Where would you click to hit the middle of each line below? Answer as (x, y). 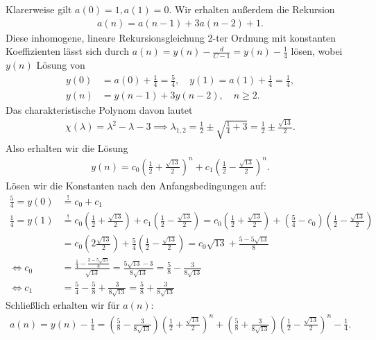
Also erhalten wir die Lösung (67, 147)
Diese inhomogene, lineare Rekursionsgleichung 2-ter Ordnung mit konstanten (171, 37)
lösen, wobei (317, 51)
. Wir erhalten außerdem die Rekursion (252, 9)
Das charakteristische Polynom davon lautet (99, 110)
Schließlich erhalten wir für (63, 305)
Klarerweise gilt (39, 9)
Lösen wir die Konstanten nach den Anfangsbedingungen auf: (136, 185)
